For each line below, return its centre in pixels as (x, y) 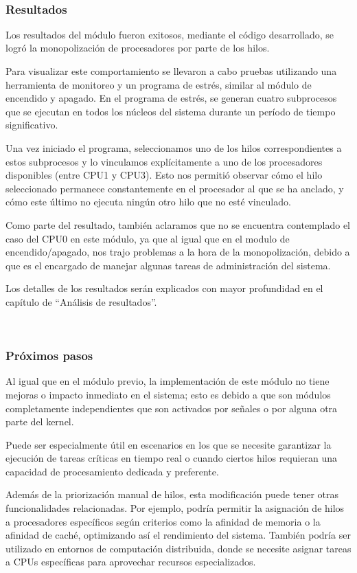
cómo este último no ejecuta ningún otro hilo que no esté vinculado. (148, 202)
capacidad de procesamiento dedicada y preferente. (112, 471)
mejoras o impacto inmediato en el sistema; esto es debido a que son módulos (168, 394)
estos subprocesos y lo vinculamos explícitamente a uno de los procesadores (164, 161)
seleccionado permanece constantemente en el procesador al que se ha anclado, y (175, 188)
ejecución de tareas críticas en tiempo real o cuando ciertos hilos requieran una (172, 458)
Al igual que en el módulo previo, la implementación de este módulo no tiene (168, 381)
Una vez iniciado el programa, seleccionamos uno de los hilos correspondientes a (174, 147)
